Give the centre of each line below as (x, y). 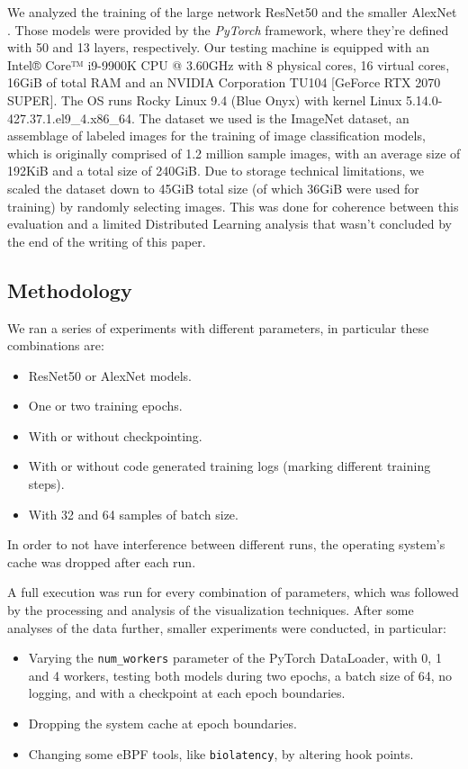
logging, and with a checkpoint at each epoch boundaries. (187, 693)
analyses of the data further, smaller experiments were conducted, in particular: (227, 627)
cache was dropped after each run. (102, 561)
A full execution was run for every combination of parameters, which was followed (233, 592)
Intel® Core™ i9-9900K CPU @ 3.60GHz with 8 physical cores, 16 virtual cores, (229, 64)
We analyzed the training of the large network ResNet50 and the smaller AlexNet (232, 12)
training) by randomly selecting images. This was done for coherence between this (233, 206)
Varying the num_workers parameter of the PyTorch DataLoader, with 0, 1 (235, 658)
